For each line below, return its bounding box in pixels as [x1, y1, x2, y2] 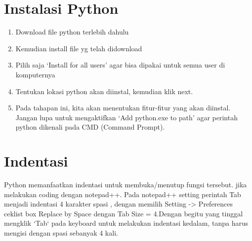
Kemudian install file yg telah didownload [15, 43, 142, 53]
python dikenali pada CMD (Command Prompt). [15, 122, 165, 132]
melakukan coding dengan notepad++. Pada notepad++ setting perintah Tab [4, 189, 241, 199]
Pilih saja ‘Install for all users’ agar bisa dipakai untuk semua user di [15, 60, 225, 70]
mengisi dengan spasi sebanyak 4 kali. [4, 227, 118, 238]
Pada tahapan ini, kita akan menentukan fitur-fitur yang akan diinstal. [15, 103, 231, 113]
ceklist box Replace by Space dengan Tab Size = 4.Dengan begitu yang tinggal [4, 208, 243, 218]
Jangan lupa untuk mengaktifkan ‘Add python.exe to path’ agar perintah [15, 112, 238, 122]
